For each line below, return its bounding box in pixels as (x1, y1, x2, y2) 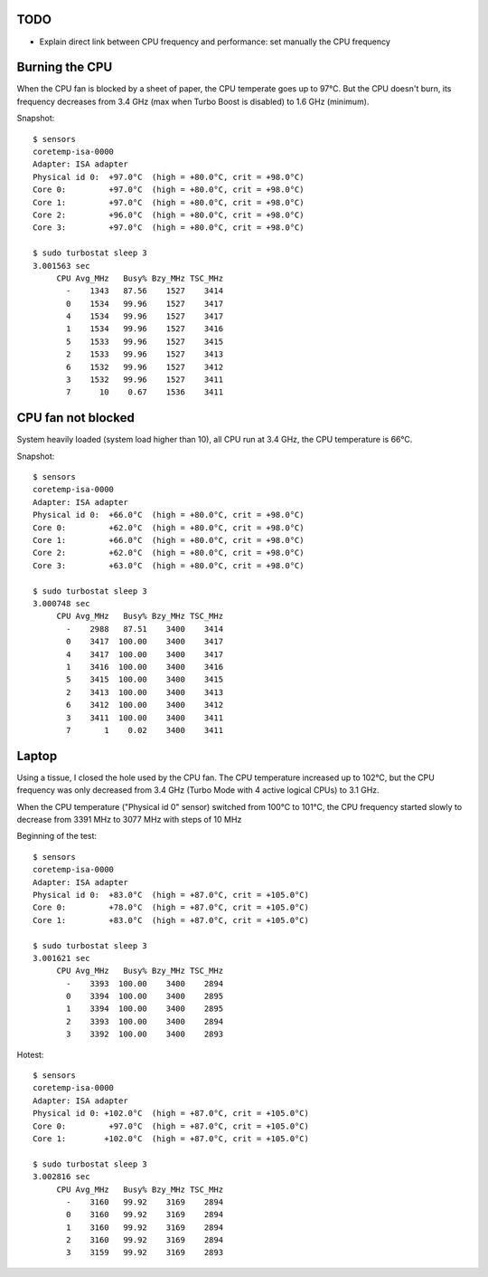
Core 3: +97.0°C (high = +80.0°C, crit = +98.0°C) (33, 223, 305, 233)
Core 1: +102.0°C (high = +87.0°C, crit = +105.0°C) (33, 1133, 309, 1144)
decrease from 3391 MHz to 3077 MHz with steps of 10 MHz (16, 814, 242, 824)
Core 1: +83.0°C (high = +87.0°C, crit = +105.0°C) (33, 915, 309, 925)
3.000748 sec (33, 598, 90, 608)
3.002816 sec (33, 1172, 90, 1182)
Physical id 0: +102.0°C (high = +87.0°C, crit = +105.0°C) (33, 1109, 309, 1119)
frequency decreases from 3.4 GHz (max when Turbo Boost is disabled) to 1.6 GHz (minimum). (16, 96, 370, 107)
